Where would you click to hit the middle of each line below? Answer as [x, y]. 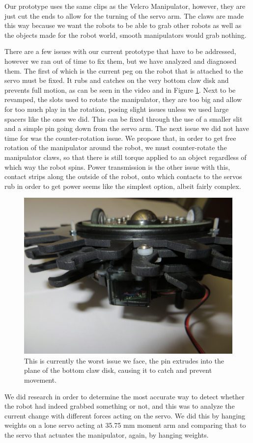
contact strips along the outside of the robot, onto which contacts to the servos [123, 176]
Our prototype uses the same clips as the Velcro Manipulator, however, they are [125, 6]
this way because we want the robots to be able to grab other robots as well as [123, 25]
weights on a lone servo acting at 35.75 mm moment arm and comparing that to [125, 425]
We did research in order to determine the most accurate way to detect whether [125, 396]
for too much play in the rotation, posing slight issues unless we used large [117, 109]
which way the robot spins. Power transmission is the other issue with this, [117, 167]
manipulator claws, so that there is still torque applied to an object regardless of [126, 157]
